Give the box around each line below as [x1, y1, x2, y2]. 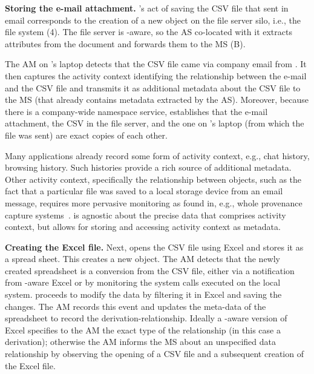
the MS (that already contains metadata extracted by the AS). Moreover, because [5, 93, 309, 106]
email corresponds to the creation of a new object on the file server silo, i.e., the [5, 13, 301, 26]
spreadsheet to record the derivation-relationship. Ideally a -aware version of [5, 312, 287, 324]
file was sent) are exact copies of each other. [5, 128, 168, 141]
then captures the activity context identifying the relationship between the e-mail [5, 69, 307, 82]
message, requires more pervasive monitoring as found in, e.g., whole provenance [5, 196, 303, 209]
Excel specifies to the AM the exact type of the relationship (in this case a [5, 323, 281, 336]
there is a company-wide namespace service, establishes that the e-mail [5, 105, 268, 117]
